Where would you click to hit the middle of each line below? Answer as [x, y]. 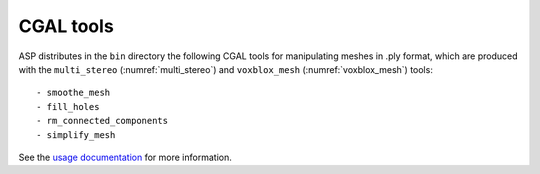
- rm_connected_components [102, 121]
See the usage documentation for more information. [125, 157]
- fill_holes [68, 106]
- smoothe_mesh [73, 93]
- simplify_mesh [76, 134]
